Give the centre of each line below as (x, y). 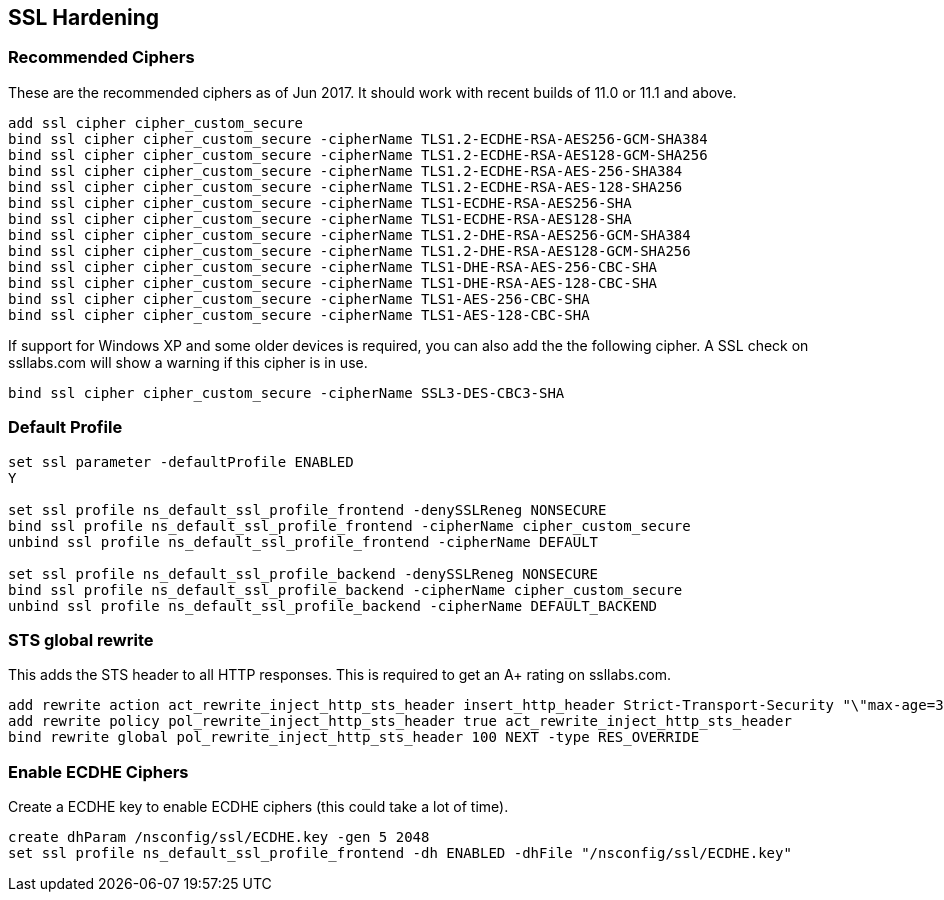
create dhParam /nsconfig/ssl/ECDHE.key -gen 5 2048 (219, 837)
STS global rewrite (81, 639)
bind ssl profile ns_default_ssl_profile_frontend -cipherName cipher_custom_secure (349, 525)
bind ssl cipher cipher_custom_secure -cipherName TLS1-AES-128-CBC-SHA (299, 314)
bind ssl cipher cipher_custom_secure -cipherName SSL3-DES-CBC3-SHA (286, 392)
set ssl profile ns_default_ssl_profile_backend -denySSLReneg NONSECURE (303, 573)
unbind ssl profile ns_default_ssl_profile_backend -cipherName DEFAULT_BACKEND (333, 605)
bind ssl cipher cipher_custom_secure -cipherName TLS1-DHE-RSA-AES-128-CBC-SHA (333, 282)
